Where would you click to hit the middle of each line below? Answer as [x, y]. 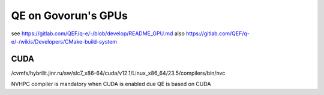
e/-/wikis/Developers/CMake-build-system [64, 41]
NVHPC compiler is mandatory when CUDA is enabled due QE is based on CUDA [111, 84]
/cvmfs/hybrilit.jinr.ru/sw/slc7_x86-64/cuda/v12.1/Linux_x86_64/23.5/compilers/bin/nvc [118, 73]
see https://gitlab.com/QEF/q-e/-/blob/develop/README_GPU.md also [98, 33]
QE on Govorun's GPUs [70, 16]
